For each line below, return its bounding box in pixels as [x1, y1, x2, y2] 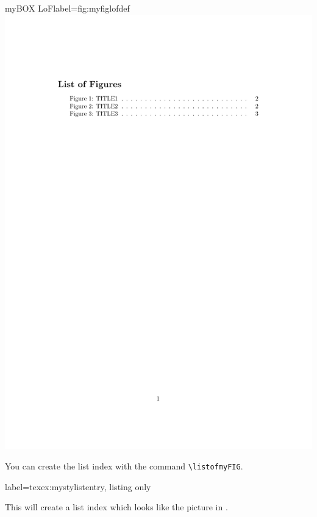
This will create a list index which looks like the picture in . [5, 501, 228, 513]
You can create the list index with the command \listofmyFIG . [5, 460, 243, 472]
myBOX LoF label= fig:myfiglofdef [5, 2, 130, 14]
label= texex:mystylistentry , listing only [5, 480, 151, 493]
